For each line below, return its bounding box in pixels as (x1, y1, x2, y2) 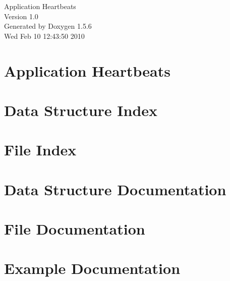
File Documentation (4, 218, 145, 239)
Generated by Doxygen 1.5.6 (4, 21, 92, 31)
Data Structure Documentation (4, 179, 226, 199)
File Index (4, 139, 77, 160)
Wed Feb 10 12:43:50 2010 (4, 30, 85, 41)
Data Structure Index (4, 99, 158, 120)
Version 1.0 (4, 11, 38, 21)
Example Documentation (4, 258, 181, 278)
